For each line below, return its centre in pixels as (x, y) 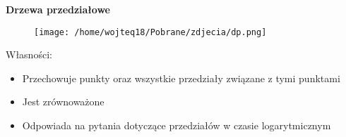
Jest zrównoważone (63, 102)
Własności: (29, 54)
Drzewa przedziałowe (58, 9)
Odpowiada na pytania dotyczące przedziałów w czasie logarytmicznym (177, 125)
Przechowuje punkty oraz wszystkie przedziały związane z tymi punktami (181, 78)
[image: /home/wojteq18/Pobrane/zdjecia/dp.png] (150, 32)
